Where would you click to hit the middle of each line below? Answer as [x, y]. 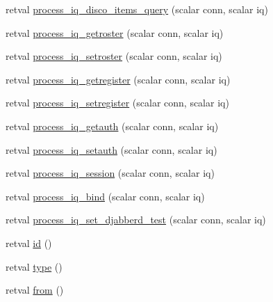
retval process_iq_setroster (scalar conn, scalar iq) [114, 56]
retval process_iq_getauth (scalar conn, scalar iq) [112, 126]
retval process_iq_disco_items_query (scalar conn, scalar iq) [137, 9]
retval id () [29, 243]
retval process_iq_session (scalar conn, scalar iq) [110, 173]
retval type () [34, 266]
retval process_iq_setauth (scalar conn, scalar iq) [111, 149]
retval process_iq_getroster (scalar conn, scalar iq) [115, 32]
